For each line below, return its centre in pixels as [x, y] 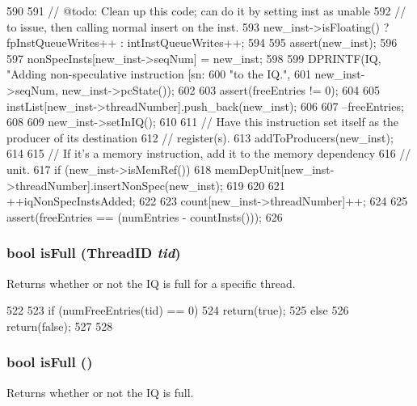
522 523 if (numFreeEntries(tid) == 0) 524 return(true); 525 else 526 [178, 310]
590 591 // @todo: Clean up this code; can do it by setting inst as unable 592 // [206, 11]
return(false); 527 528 [60, 326]
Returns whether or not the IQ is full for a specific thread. [151, 283]
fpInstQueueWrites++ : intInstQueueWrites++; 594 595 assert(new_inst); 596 [202, 42]
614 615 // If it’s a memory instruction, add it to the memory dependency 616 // [209, 153]
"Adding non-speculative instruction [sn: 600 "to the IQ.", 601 [159, 74]
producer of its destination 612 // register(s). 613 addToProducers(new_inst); [200, 137]
